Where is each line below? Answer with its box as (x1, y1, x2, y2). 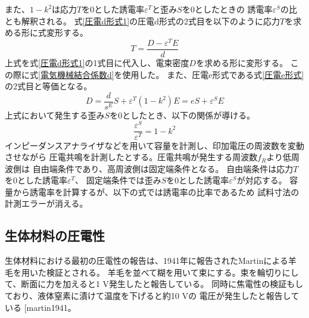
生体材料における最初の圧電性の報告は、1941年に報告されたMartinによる (5, 254, 289, 267)
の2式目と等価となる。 (5, 80, 92, 92)
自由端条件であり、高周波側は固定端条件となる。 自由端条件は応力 (32, 162, 294, 174)
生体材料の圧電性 (5, 226, 105, 245)
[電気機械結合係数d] (38, 68, 114, 80)
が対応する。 (236, 174, 287, 186)
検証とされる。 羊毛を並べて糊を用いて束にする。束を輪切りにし (46, 266, 299, 278)
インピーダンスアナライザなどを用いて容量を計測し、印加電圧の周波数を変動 (5, 139, 305, 151)
